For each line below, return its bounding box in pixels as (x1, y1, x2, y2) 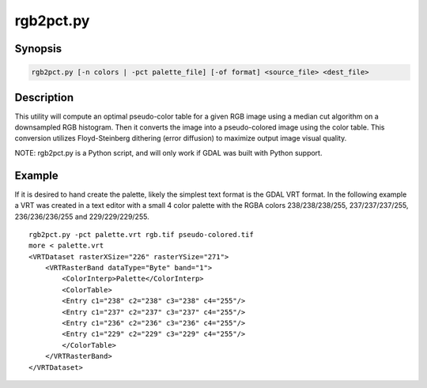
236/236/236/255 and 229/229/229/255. (14, 212, 149, 221)
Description (14, 91, 74, 104)
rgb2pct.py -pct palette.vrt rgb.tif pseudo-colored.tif (28, 230, 255, 239)
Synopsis (14, 42, 62, 55)
